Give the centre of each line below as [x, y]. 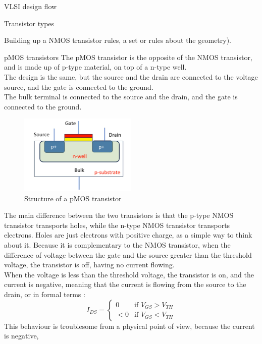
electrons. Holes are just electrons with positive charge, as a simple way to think [128, 235]
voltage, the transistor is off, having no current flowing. [89, 265]
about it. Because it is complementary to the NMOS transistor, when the [117, 244]
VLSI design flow [31, 6]
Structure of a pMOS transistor [73, 198]
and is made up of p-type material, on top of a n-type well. [95, 67]
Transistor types [29, 23]
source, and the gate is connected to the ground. [79, 87]
